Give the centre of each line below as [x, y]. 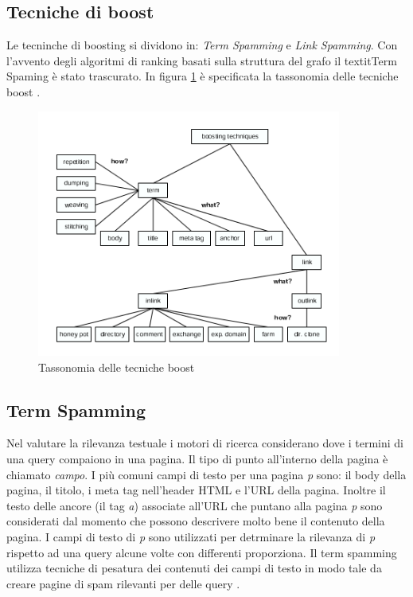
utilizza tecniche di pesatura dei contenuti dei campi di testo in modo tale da [194, 568]
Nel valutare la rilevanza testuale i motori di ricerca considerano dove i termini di [205, 443]
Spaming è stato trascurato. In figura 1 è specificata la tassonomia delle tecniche [203, 76]
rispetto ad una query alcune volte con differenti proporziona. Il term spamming [202, 552]
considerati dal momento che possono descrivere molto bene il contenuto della [196, 521]
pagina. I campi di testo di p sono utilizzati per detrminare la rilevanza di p [191, 537]
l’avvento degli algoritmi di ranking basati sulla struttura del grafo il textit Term [202, 60]
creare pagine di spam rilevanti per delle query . [123, 583]
